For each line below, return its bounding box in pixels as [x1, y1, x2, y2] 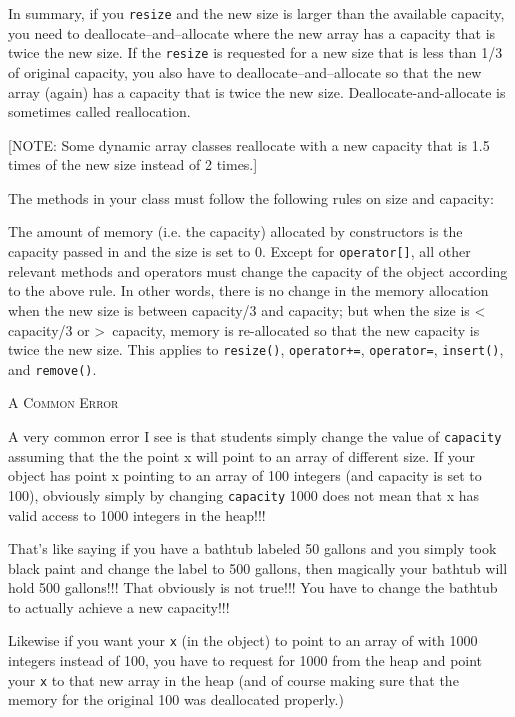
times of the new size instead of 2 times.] [8, 154, 258, 175]
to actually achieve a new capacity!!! [8, 596, 230, 617]
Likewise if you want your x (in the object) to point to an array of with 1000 [8, 630, 478, 651]
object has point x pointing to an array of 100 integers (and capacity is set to [8, 465, 482, 486]
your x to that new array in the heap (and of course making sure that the [8, 669, 459, 690]
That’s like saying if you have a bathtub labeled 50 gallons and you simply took [8, 538, 497, 559]
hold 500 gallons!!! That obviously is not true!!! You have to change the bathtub [8, 577, 498, 598]
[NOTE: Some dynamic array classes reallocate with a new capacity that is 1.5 [8, 134, 490, 155]
